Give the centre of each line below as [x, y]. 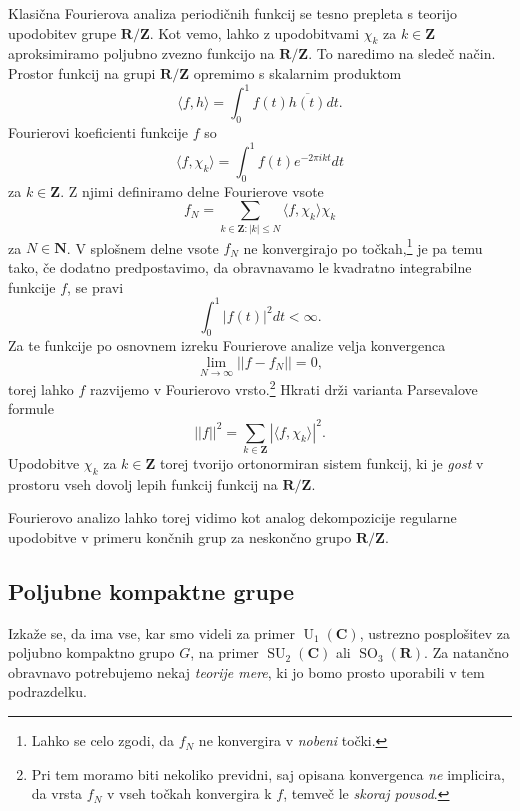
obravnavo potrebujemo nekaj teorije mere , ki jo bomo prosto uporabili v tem [246, 671]
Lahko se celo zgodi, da [102, 740]
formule [31, 408]
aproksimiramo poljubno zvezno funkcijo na [141, 53]
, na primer [224, 652]
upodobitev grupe [62, 32]
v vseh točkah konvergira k [189, 793]
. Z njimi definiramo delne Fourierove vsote [192, 190]
